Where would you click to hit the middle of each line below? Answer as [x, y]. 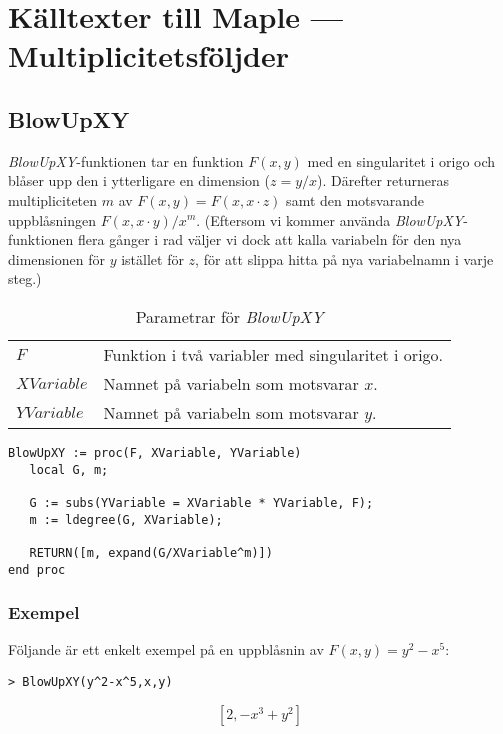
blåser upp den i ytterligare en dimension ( [139, 180]
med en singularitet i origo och [401, 160]
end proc [37, 569]
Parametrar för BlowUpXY [229, 316]
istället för [152, 258]
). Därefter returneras [383, 180]
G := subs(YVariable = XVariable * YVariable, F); [201, 502]
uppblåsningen [52, 219]
